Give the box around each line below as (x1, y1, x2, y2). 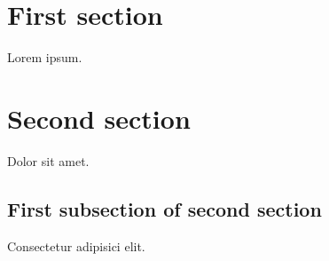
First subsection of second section (7, 194, 322, 222)
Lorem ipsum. (7, 48, 82, 67)
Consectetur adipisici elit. (7, 236, 145, 255)
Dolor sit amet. (7, 151, 90, 170)
